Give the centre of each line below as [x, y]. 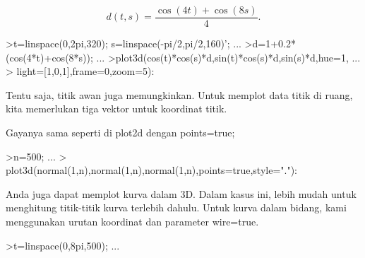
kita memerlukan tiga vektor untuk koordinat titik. [116, 109]
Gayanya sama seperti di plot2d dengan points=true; [120, 133]
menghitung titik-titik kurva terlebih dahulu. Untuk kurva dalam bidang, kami [176, 207]
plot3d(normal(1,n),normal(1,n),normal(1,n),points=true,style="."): [152, 170]
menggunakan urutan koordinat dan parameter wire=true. [132, 221]
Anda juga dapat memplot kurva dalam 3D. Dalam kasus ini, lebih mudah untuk [181, 193]
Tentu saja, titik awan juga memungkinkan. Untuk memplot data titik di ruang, [179, 94]
